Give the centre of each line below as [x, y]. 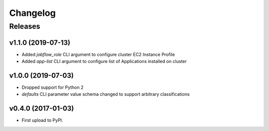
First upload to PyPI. [42, 120]
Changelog [32, 13]
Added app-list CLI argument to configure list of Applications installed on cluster [104, 62]
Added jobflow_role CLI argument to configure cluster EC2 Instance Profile [98, 54]
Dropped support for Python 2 [53, 87]
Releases [25, 26]
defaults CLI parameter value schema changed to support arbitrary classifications [106, 94]
